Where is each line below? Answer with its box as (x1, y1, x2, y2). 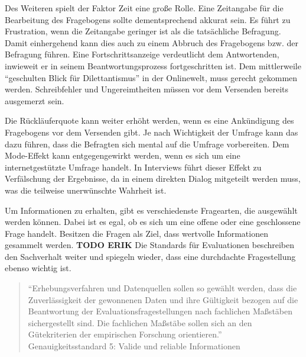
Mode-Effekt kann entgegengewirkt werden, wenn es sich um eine (5, 149, 240, 162)
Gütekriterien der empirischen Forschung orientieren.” (28, 328, 222, 340)
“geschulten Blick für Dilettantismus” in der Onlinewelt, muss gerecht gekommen (5, 71, 298, 83)
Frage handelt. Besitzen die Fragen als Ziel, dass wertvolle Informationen (5, 227, 268, 239)
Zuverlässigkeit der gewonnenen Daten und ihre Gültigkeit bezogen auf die (28, 293, 298, 305)
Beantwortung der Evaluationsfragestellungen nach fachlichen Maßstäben (28, 305, 293, 317)
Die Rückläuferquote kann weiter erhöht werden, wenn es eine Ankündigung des (5, 114, 294, 127)
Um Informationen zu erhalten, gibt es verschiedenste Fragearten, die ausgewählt (5, 204, 298, 216)
